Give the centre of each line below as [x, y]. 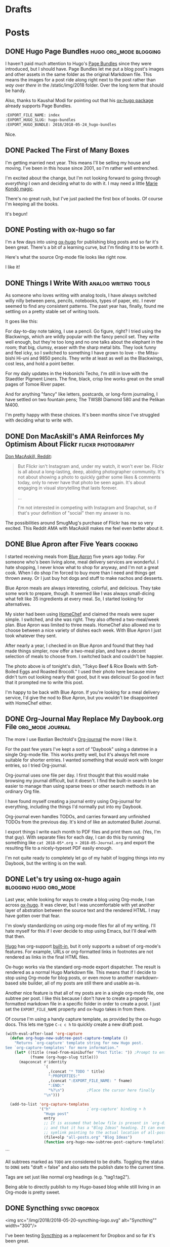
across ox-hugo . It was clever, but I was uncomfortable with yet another [80, 905]
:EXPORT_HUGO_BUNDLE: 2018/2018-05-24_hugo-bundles [61, 125]
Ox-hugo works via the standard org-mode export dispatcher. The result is [83, 967]
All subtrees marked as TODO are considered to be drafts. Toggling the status [84, 1162]
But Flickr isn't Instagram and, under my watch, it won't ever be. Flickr [91, 466]
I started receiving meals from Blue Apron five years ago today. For [75, 556]
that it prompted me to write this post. [45, 682]
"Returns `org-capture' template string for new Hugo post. [79, 1043]
